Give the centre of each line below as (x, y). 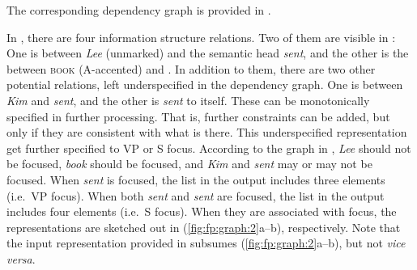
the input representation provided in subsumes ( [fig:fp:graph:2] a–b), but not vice (206, 243)
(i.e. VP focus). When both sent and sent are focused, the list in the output (196, 195)
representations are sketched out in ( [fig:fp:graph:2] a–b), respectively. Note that (204, 227)
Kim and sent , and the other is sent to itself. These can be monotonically (188, 100)
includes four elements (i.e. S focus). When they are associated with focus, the (202, 211)
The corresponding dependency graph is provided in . (139, 10)
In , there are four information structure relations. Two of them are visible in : (201, 37)
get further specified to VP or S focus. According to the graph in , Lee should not (209, 148)
